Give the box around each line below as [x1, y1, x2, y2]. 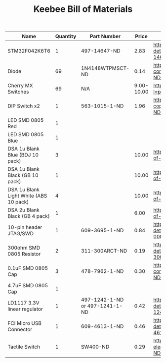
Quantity [55, 33, 77, 40]
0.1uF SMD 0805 [7, 265, 48, 272]
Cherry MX [7, 82, 33, 89]
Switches [7, 88, 29, 95]
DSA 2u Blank [7, 207, 40, 213]
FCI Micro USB [7, 320, 42, 327]
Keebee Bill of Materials [33, 3, 133, 15]
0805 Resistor [7, 251, 41, 258]
